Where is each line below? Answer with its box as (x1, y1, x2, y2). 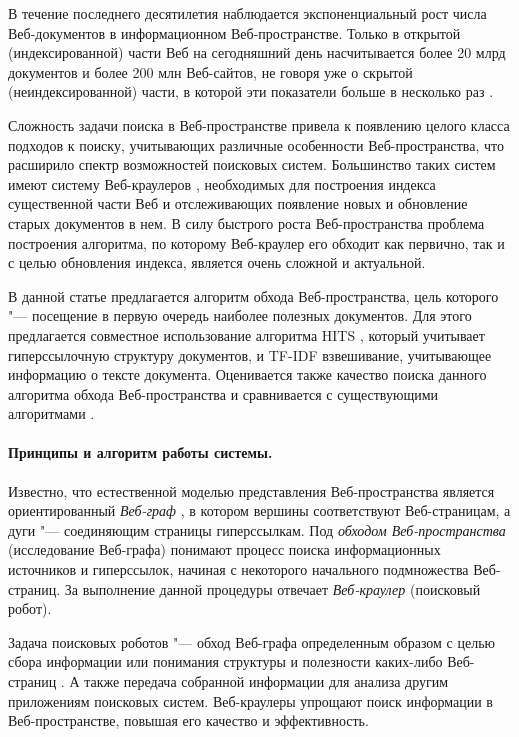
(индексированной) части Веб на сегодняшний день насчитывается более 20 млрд (8, 42, 506, 63)
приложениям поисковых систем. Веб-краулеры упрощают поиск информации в (8, 690, 493, 711)
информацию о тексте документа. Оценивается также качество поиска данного (8, 364, 487, 385)
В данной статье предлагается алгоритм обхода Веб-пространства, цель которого (8, 285, 499, 306)
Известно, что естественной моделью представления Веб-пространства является (8, 480, 495, 501)
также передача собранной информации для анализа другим (84, 671, 449, 692)
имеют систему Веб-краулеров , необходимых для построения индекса (8, 173, 436, 194)
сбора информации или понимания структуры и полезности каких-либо (8, 651, 443, 672)
